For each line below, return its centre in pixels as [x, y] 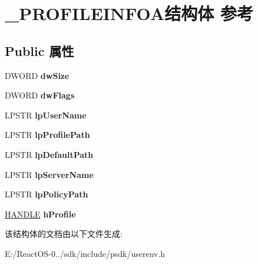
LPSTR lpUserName [46, 115]
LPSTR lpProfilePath [47, 135]
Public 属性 [39, 50]
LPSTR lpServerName [49, 174]
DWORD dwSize [37, 75]
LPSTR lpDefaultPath [49, 154]
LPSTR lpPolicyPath [47, 194]
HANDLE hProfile [40, 214]
